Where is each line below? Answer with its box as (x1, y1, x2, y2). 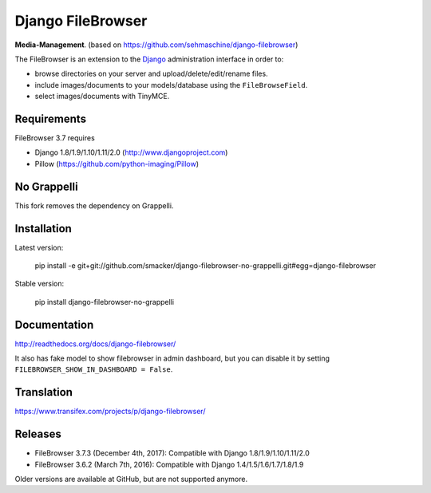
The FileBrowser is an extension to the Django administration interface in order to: (14, 54, 284, 64)
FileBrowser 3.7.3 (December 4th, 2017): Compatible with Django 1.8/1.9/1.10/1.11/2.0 (34, 448, 310, 458)
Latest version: (14, 243, 64, 252)
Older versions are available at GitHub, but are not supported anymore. (14, 475, 247, 484)
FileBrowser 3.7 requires (14, 133, 95, 143)
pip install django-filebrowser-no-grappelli (34, 297, 175, 306)
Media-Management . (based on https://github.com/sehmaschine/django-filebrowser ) (14, 40, 299, 49)
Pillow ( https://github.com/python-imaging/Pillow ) (34, 159, 200, 168)
